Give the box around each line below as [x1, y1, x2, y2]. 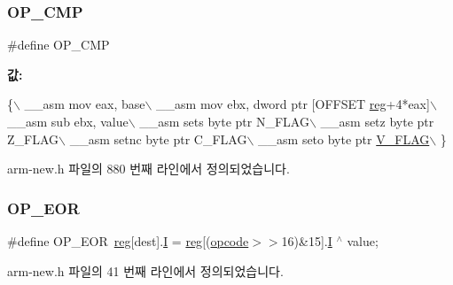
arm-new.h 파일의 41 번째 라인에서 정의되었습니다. [7, 261, 284, 280]
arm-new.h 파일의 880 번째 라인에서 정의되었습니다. [7, 159, 290, 178]
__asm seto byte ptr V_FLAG [258, 129, 430, 148]
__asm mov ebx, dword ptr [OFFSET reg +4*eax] [156, 95, 430, 113]
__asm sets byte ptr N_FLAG [139, 112, 309, 130]
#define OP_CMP [7, 35, 110, 54]
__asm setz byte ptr [320, 112, 434, 130]
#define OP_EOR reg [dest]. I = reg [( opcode [7, 232, 249, 250]
